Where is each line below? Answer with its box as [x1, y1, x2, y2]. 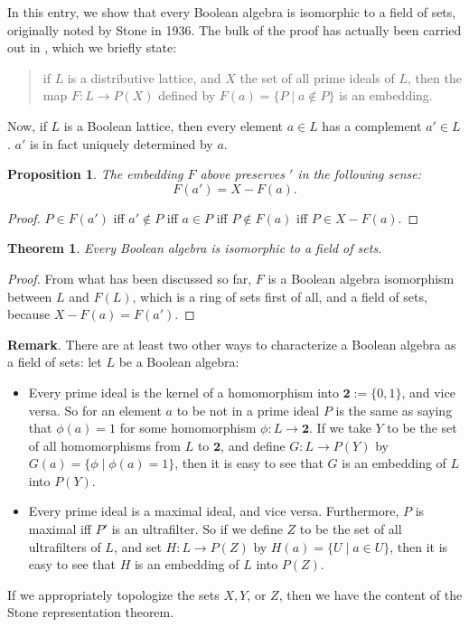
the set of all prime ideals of [239, 68, 395, 87]
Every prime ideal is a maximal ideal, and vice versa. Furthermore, [28, 501, 399, 520]
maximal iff [28, 519, 92, 538]
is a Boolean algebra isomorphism [267, 268, 455, 287]
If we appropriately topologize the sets [7, 585, 220, 604]
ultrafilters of [28, 537, 101, 556]
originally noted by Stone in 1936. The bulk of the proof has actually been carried [7, 20, 462, 39]
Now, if [7, 116, 47, 135]
